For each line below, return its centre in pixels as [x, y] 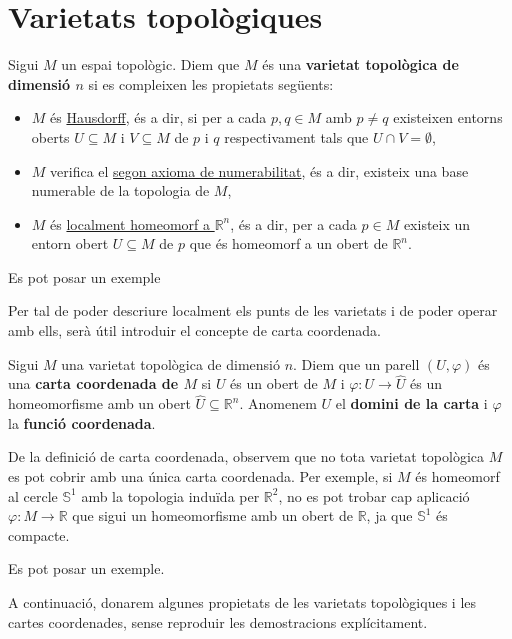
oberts [50, 136]
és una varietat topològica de [360, 64]
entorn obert [70, 243]
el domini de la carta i [411, 403]
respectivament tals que [296, 136]
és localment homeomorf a [130, 223]
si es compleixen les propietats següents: [211, 83]
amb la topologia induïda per [170, 495]
